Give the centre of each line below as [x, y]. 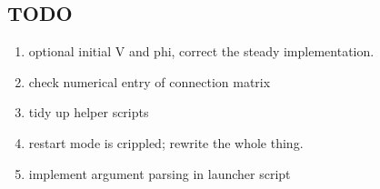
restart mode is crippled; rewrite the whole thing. [166, 142]
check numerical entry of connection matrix [150, 81]
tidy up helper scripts [89, 112]
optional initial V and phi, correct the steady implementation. [201, 51]
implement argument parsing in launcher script [160, 173]
